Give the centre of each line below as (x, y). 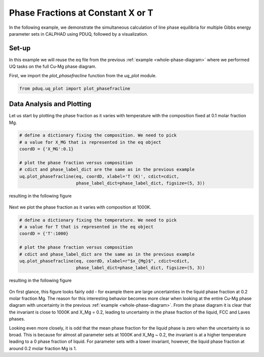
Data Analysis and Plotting (50, 104)
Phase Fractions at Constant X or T (81, 13)
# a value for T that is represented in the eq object (86, 227)
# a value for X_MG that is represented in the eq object (90, 142)
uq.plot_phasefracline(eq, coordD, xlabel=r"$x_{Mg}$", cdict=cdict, (104, 261)
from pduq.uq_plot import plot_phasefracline (75, 88)
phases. (17, 319)
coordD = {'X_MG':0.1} (46, 149)
